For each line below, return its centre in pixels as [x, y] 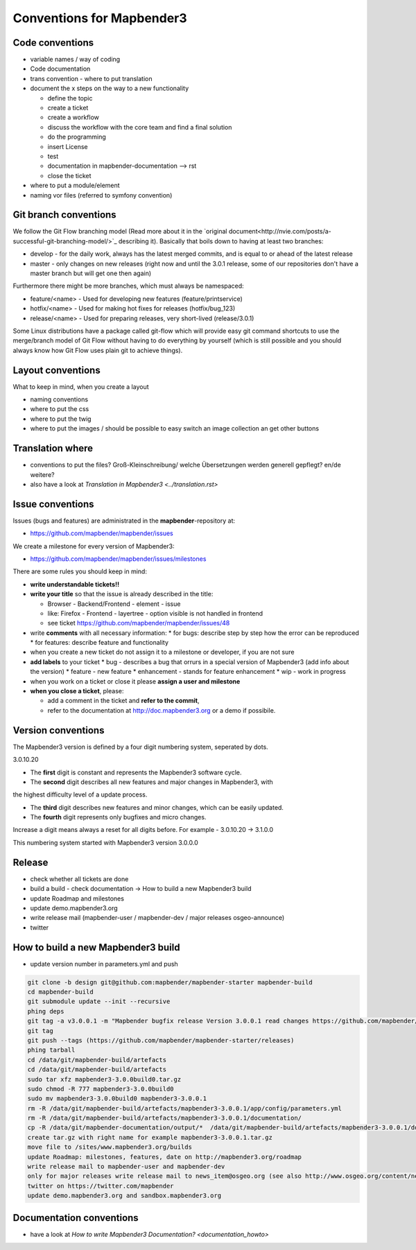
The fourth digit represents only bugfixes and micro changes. [118, 817]
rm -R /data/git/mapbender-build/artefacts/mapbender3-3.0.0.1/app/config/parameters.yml [185, 1108]
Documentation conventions [76, 1218]
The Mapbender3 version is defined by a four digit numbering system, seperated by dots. [140, 747]
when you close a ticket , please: [77, 691]
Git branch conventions [65, 215]
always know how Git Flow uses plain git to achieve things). [98, 350]
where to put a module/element [75, 185]
